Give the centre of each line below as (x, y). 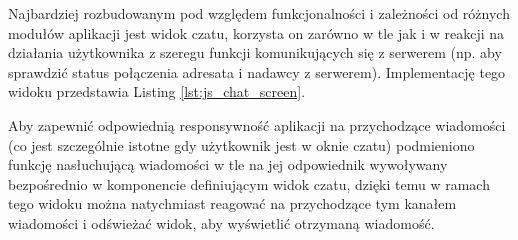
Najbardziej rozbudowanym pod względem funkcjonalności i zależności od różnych (259, 13)
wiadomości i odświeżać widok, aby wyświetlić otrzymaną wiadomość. (221, 222)
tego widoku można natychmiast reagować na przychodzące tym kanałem (232, 203)
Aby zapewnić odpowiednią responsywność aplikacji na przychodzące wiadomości (257, 124)
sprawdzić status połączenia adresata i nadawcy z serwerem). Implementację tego (257, 71)
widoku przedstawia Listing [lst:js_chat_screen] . (157, 91)
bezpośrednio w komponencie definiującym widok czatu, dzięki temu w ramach (249, 183)
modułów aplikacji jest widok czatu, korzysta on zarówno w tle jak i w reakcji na (256, 32)
